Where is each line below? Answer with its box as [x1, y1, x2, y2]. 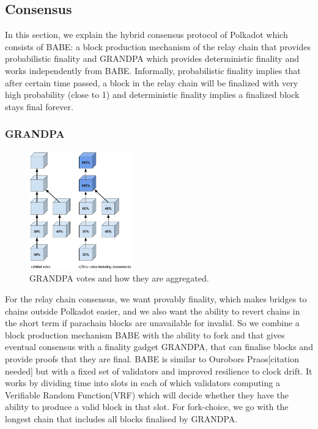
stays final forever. [5, 100, 73, 113]
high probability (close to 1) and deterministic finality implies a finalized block [5, 88, 300, 101]
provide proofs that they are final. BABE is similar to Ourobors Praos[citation [5, 352, 299, 365]
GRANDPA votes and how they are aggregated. [29, 272, 209, 285]
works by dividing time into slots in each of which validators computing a [5, 376, 280, 389]
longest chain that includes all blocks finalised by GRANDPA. [5, 412, 238, 425]
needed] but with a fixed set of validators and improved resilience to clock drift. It [5, 364, 312, 377]
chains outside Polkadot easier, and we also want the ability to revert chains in [5, 304, 300, 317]
